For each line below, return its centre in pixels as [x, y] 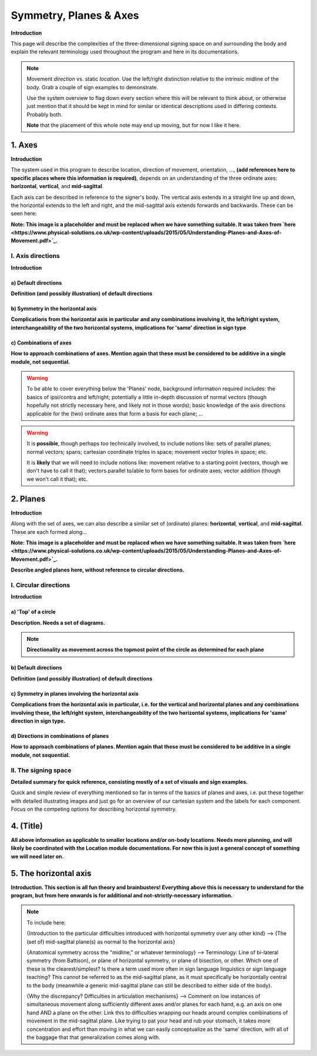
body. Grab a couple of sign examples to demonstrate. [92, 87]
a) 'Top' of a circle [33, 612]
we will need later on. [37, 856]
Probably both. [45, 114]
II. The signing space [41, 770]
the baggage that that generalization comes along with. [94, 1037]
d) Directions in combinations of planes [60, 736]
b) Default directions [36, 668]
